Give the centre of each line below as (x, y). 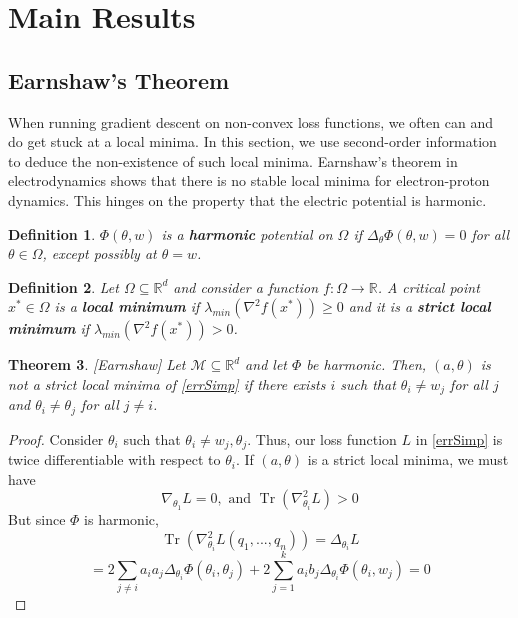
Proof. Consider (56, 438)
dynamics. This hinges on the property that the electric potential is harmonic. (247, 199)
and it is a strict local (419, 306)
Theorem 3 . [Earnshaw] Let (97, 364)
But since (37, 519)
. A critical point (428, 286)
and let (266, 364)
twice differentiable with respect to (114, 459)
